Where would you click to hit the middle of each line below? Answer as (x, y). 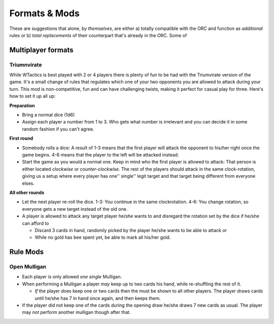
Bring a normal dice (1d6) (48, 115)
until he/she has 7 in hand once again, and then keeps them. (98, 298)
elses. (28, 183)
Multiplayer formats (41, 50)
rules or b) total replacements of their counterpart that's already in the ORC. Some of (98, 35)
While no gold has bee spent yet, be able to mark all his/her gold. (103, 237)
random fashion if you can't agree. (58, 129)
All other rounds (27, 192)
